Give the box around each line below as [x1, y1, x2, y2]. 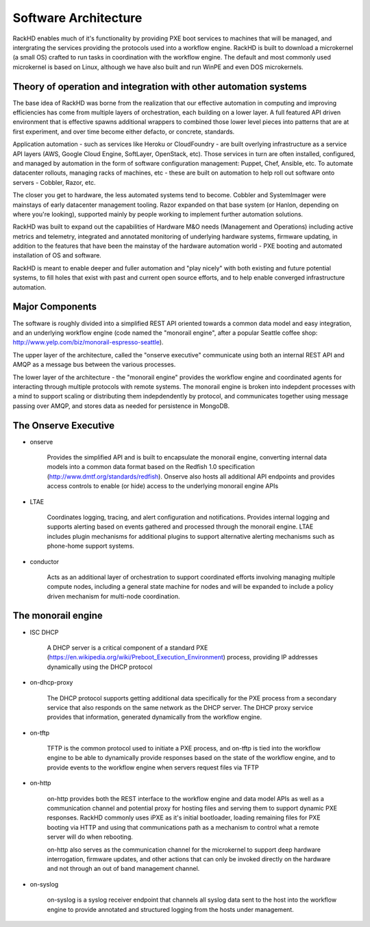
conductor [29, 557, 60, 566]
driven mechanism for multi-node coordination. [47, 592, 181, 600]
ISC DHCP [29, 628, 59, 636]
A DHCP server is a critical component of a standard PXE [47, 644, 208, 652]
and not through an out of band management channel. [47, 865, 200, 873]
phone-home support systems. [47, 542, 135, 550]
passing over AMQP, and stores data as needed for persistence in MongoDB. [12, 401, 230, 410]
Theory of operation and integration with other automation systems [12, 81, 308, 92]
